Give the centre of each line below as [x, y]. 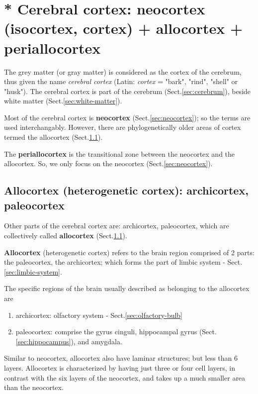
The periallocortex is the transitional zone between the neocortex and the [120, 153]
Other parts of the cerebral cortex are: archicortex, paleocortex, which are [117, 226]
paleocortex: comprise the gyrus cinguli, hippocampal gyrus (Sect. [116, 332]
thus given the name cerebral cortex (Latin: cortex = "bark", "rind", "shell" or [121, 81]
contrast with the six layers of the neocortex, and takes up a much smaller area [125, 377]
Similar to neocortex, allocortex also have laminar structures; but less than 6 [121, 358]
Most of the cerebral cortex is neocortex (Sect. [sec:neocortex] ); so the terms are [127, 117]
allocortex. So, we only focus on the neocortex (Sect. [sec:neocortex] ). [108, 163]
